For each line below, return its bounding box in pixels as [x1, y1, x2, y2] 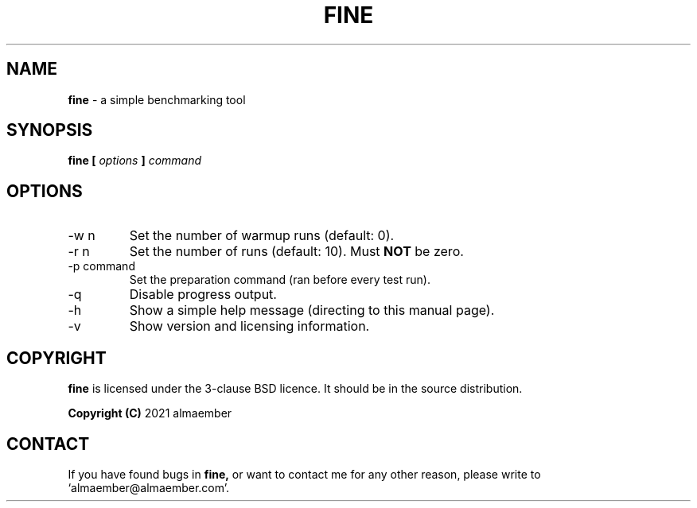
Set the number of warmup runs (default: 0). [129, 227, 395, 244]
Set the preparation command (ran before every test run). [129, 273, 430, 287]
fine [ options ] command [68, 153, 202, 168]
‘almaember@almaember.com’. [68, 480, 230, 494]
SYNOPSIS [6, 120, 93, 141]
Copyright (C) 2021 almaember [68, 406, 232, 421]
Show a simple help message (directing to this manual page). [129, 302, 495, 319]
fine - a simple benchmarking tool [68, 92, 246, 107]
